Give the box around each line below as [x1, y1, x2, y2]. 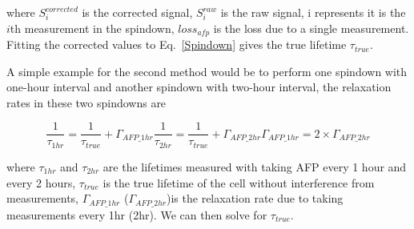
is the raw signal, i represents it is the [220, 4, 406, 20]
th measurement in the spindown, [10, 19, 175, 36]
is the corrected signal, [82, 4, 193, 20]
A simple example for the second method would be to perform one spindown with [6, 62, 408, 79]
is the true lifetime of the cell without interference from [102, 174, 375, 191]
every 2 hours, [6, 174, 76, 191]
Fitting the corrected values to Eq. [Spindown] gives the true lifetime [6, 36, 347, 53]
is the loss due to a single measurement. [213, 19, 409, 36]
